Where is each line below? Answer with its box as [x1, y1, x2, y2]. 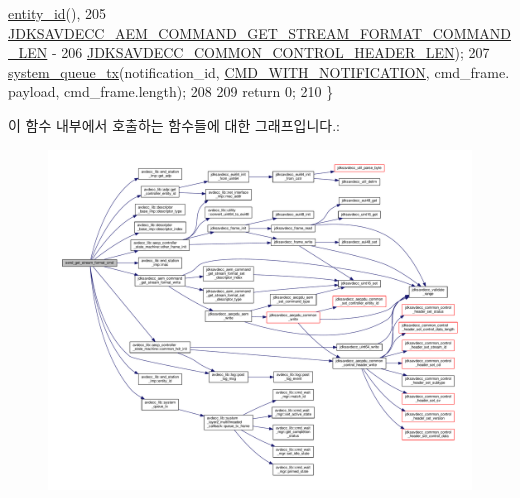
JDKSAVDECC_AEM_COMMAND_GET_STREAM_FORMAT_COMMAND [8, 22, 512, 43]
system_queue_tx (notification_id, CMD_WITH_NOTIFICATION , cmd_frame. [8, 61, 510, 82]
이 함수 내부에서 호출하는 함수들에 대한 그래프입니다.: [8, 114, 340, 135]
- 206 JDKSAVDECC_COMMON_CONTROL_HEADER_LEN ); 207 [51, 42, 490, 63]
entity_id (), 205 [8, 3, 107, 23]
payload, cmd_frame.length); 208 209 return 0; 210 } [8, 81, 334, 102]
